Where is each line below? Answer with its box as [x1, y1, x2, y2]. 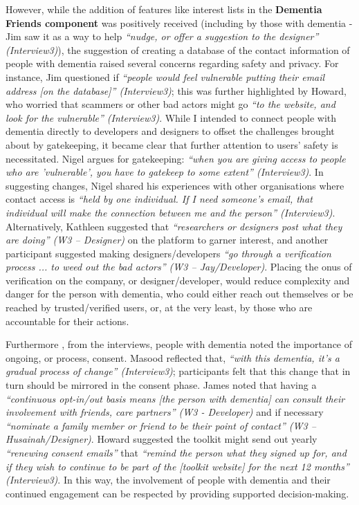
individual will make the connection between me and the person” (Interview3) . [6, 205, 335, 219]
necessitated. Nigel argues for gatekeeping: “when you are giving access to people [6, 151, 346, 165]
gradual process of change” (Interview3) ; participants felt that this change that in [6, 364, 351, 378]
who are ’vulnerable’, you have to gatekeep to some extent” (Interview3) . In [6, 165, 324, 179]
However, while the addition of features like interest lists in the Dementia [6, 2, 322, 16]
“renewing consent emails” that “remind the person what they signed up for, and [6, 446, 347, 459]
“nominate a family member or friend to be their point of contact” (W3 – [6, 418, 316, 432]
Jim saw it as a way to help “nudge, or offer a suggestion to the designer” [6, 29, 319, 44]
